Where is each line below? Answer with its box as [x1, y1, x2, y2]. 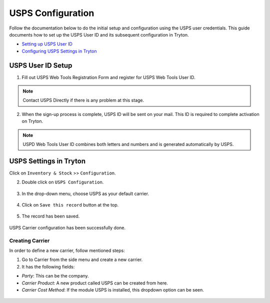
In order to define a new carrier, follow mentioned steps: [9, 247, 125, 253]
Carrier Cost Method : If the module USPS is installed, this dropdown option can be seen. [21, 286, 204, 292]
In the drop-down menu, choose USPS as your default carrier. [21, 190, 149, 196]
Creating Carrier [9, 237, 50, 244]
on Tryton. [21, 118, 43, 124]
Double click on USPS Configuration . [21, 179, 104, 185]
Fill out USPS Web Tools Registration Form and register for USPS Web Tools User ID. [21, 74, 195, 80]
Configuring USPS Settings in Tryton [21, 48, 97, 54]
